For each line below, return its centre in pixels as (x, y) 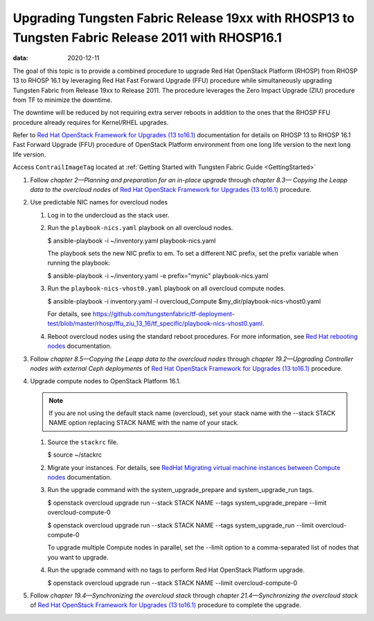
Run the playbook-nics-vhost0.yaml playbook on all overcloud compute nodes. (167, 288)
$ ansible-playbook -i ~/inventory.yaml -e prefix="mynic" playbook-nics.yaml (158, 275)
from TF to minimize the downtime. (63, 100)
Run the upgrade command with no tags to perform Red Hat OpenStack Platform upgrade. (176, 570)
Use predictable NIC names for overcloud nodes (99, 202)
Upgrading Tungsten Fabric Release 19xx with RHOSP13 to (184, 18)
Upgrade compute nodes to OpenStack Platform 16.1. (106, 381)
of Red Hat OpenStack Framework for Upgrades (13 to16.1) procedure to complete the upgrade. (166, 605)
